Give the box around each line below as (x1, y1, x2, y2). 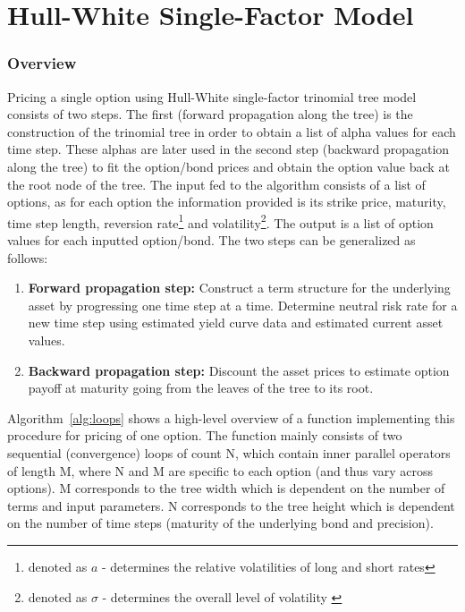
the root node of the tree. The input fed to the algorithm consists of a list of (7, 174, 426, 193)
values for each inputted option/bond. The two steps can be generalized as (7, 231, 416, 249)
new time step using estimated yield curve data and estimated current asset (28, 313, 444, 332)
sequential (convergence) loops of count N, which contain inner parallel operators (7, 443, 451, 462)
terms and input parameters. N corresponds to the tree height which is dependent (7, 496, 455, 514)
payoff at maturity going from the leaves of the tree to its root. (28, 378, 374, 397)
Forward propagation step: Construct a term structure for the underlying (28, 278, 451, 297)
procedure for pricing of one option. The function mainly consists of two (7, 426, 402, 445)
